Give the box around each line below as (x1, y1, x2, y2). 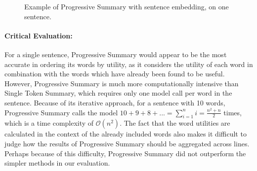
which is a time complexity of (4, 118, 94, 128)
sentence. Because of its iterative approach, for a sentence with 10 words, (4, 97, 225, 107)
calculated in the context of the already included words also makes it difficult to (4, 129, 247, 139)
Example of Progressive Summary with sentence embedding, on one (24, 1, 229, 11)
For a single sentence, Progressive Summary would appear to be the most (4, 49, 227, 59)
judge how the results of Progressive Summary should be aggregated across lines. (4, 138, 250, 148)
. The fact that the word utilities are (120, 118, 230, 128)
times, (223, 107, 242, 117)
